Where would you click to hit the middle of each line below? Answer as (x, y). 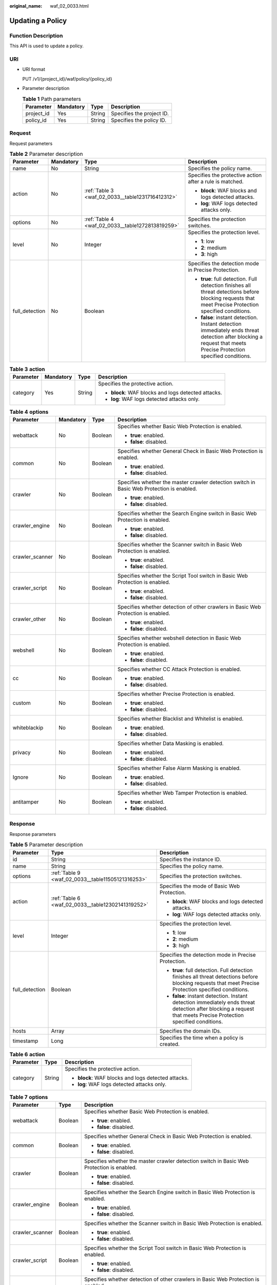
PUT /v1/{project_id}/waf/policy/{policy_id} (67, 79)
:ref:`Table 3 (99, 191)
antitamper (26, 802)
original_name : (26, 6)
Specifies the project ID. (140, 113)
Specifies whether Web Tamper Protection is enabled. (182, 793)
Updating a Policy (38, 21)
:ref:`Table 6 (66, 898)
